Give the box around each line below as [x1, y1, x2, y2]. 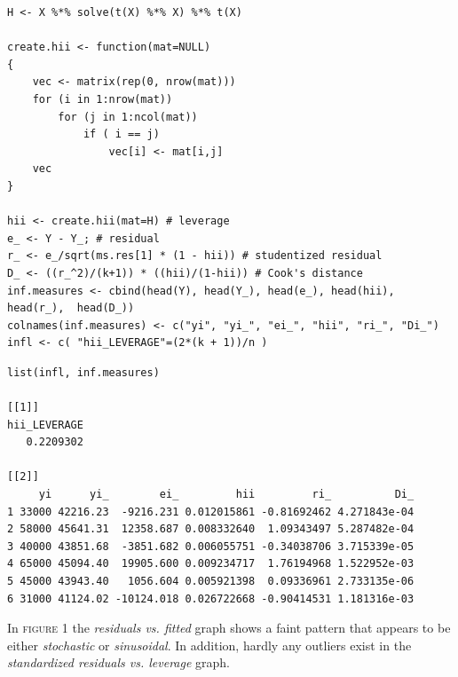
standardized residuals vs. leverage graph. [7, 653, 231, 672]
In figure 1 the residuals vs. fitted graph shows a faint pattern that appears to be [7, 618, 451, 637]
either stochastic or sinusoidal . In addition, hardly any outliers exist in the [7, 635, 412, 654]
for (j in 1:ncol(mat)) [58, 110, 198, 123]
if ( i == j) [83, 128, 160, 141]
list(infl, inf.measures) [7, 366, 160, 379]
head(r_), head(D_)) [7, 302, 135, 315]
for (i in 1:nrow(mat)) [32, 92, 173, 106]
